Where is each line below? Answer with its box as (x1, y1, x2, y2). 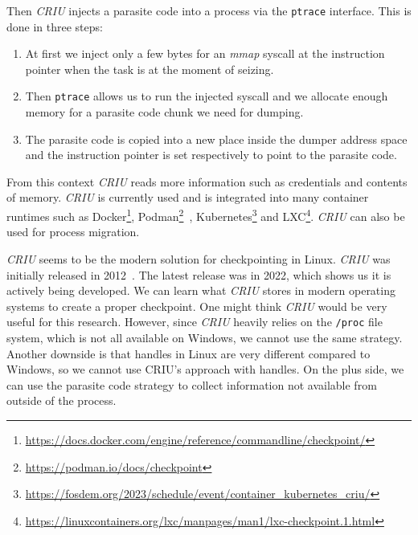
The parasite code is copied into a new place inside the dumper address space (25, 130, 408, 147)
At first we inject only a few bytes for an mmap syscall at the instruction (25, 45, 385, 62)
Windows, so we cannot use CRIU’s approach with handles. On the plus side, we (6, 361, 404, 378)
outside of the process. (6, 392, 117, 409)
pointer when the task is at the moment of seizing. (25, 60, 274, 77)
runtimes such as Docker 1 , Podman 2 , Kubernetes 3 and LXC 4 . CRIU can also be (6, 206, 405, 224)
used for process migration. (6, 223, 140, 240)
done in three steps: (6, 18, 103, 35)
